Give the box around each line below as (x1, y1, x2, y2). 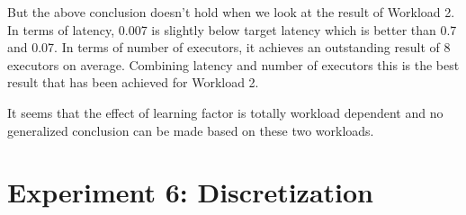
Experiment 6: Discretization (7, 174, 374, 211)
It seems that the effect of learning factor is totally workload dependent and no (7, 103, 444, 121)
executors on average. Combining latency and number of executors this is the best (7, 55, 460, 74)
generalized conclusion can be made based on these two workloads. (7, 121, 374, 139)
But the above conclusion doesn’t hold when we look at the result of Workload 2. (7, 3, 455, 21)
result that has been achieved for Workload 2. (7, 73, 259, 92)
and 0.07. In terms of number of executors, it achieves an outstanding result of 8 (7, 38, 451, 57)
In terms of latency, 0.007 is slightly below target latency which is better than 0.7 (7, 20, 457, 39)
